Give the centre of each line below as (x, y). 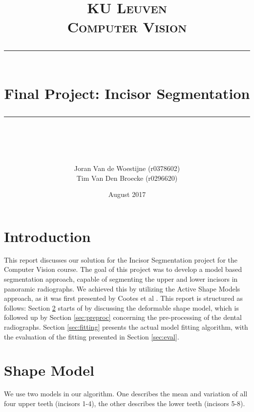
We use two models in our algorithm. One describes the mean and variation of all (126, 394)
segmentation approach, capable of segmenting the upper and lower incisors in (121, 279)
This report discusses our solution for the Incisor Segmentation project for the (121, 259)
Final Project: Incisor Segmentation (127, 93)
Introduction (47, 236)
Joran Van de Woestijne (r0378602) (127, 168)
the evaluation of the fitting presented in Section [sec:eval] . (92, 336)
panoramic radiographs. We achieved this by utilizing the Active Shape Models (122, 288)
